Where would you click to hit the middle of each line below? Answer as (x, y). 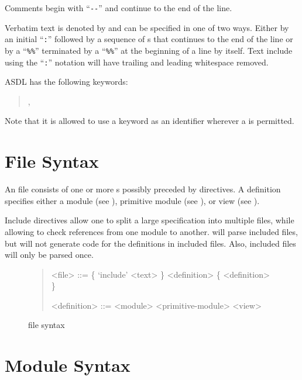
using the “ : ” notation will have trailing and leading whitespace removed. (137, 62)
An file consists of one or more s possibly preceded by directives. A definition (143, 189)
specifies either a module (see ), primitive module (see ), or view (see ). (132, 200)
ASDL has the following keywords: (66, 82)
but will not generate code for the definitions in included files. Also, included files (150, 243)
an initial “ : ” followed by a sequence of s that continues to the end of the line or (149, 39)
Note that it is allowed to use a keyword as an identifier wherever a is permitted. (150, 121)
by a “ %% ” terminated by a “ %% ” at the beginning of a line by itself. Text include (149, 50)
